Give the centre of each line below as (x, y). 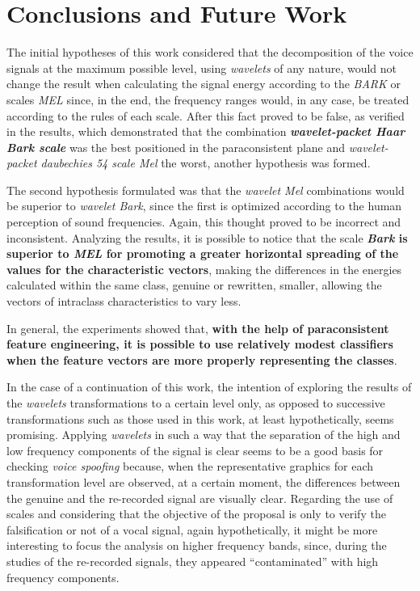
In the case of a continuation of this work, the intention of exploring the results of (209, 387)
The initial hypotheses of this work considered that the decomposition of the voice (210, 52)
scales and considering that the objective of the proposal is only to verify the (196, 514)
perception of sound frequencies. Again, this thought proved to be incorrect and (204, 222)
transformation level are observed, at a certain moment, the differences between (204, 481)
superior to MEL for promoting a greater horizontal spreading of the (203, 253)
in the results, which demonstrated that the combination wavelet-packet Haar (206, 131)
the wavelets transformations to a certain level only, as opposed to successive (196, 403)
